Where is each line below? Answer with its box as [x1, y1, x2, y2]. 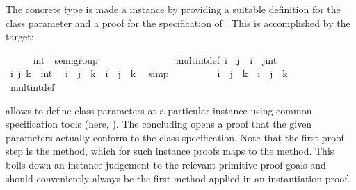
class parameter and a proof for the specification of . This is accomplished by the [6, 15, 350, 30]
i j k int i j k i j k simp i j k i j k [10, 66, 288, 80]
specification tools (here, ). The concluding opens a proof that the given [6, 116, 312, 131]
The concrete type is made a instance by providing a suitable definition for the [6, 2, 341, 16]
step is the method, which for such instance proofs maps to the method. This [6, 144, 334, 158]
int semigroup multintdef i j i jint [33, 52, 277, 67]
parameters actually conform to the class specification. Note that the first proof [6, 130, 344, 144]
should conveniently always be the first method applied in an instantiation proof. [6, 171, 350, 185]
